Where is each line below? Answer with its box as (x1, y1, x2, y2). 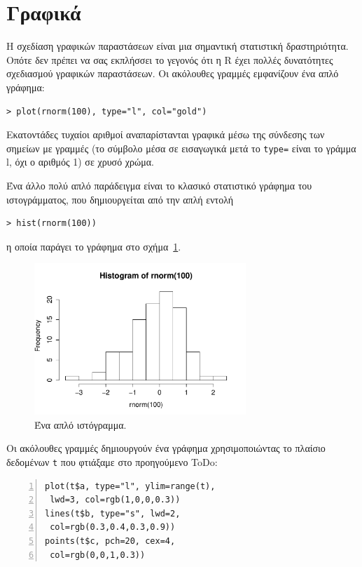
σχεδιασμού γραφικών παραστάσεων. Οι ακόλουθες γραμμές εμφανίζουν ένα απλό (6, 66, 339, 81)
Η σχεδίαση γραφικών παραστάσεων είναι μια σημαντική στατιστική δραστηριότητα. (6, 39, 349, 53)
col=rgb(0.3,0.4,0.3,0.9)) (50, 522, 176, 533)
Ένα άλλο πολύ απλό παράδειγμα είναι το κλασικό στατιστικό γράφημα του (6, 178, 312, 192)
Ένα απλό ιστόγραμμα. (34, 417, 127, 432)
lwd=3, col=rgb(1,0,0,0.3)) (50, 495, 181, 505)
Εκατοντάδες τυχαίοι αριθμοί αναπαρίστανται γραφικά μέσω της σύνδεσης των (6, 127, 325, 142)
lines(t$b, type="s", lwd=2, (45, 508, 181, 519)
